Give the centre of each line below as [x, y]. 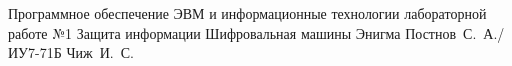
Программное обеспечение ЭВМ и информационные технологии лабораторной [247, 13]
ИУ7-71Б [35, 52]
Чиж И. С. [100, 52]
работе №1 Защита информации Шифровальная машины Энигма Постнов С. [242, 32]
